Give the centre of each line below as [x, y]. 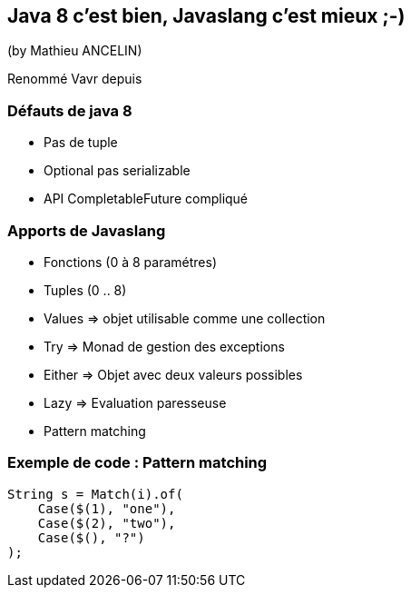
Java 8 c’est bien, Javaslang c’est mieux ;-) [206, 16]
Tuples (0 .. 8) [85, 290]
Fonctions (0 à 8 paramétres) [131, 262]
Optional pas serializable [117, 171]
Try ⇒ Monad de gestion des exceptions [164, 346]
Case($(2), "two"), [107, 523]
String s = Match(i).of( [95, 494]
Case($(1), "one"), [107, 508]
